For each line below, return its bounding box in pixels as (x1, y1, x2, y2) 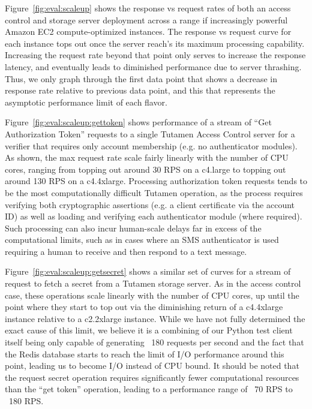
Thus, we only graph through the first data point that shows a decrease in (5, 72, 277, 85)
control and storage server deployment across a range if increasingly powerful (5, 13, 288, 26)
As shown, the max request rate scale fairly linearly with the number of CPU (5, 151, 289, 164)
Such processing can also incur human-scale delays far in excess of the (5, 221, 262, 234)
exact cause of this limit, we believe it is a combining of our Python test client (5, 324, 293, 336)
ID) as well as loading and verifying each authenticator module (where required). (5, 210, 302, 222)
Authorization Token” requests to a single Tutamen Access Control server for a (5, 127, 295, 140)
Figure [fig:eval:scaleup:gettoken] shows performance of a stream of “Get (5, 116, 272, 128)
